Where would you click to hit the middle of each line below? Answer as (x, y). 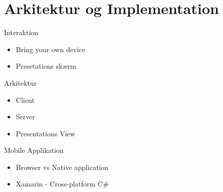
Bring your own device (50, 49)
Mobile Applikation (34, 150)
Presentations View (45, 133)
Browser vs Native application (62, 167)
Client (25, 100)
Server (25, 117)
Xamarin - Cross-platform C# (62, 184)
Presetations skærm (46, 66)
